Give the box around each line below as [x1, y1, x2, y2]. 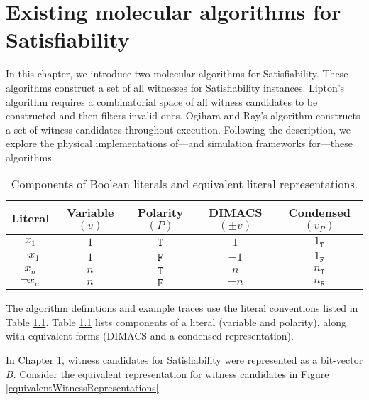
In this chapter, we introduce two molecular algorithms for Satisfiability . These [6, 66, 348, 81]
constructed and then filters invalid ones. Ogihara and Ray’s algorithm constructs [6, 108, 360, 123]
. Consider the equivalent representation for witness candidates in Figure [13, 366, 329, 381]
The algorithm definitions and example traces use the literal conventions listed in [6, 301, 358, 315]
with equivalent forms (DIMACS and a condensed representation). [6, 328, 294, 343]
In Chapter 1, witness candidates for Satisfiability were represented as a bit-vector [6, 352, 363, 367]
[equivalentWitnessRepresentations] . [6, 380, 162, 395]
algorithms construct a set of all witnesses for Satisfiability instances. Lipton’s [6, 80, 345, 94]
